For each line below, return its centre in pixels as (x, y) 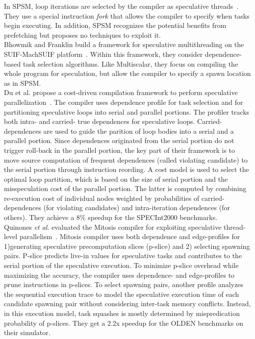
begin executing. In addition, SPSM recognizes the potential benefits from (115, 25)
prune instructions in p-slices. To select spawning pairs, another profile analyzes (124, 284)
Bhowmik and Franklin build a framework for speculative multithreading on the (124, 44)
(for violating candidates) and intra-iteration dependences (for (137, 207)
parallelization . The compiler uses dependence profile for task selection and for (124, 102)
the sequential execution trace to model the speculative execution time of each (122, 294)
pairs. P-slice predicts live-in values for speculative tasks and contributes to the (123, 255)
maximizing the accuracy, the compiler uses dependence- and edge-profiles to (119, 275)
